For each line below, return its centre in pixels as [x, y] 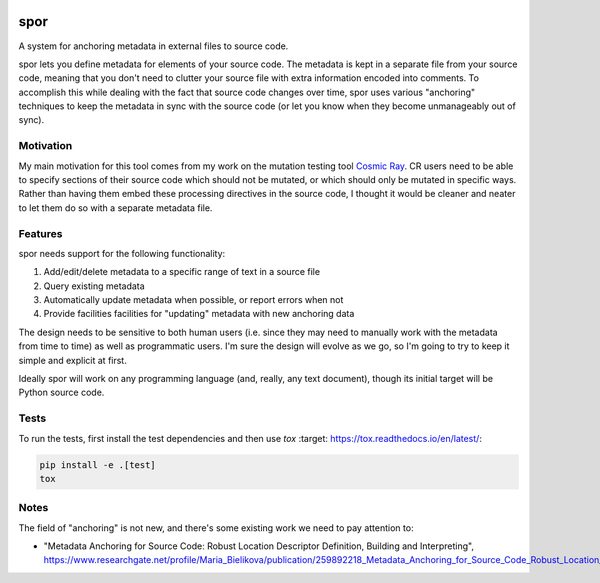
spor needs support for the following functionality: [122, 253]
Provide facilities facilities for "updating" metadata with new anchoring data [199, 314]
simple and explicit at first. [72, 360]
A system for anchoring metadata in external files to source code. [153, 46]
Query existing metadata [94, 286]
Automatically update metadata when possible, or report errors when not [193, 300]
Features [40, 233]
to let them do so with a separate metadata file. [115, 207]
